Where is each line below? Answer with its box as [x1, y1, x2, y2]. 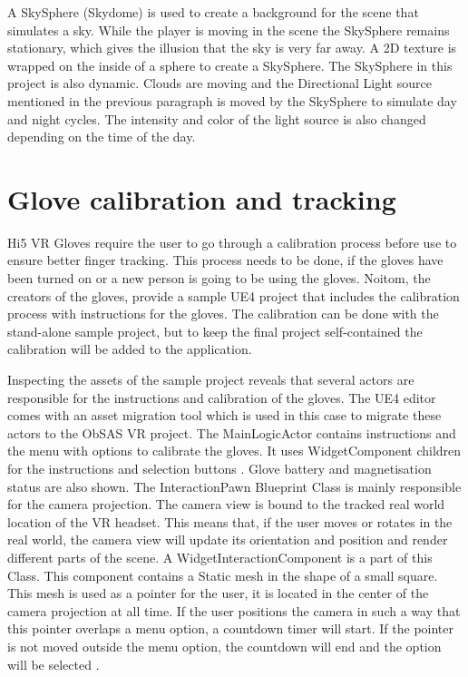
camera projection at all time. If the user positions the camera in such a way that [7, 601, 461, 620]
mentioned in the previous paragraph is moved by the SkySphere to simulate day [7, 91, 457, 110]
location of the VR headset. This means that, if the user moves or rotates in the [7, 512, 453, 531]
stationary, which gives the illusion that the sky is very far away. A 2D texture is [7, 38, 457, 57]
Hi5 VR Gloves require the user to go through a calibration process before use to [7, 232, 457, 251]
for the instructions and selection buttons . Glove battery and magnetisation [7, 459, 432, 477]
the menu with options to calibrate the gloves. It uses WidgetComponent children [7, 441, 462, 460]
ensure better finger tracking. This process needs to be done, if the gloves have [7, 250, 444, 270]
